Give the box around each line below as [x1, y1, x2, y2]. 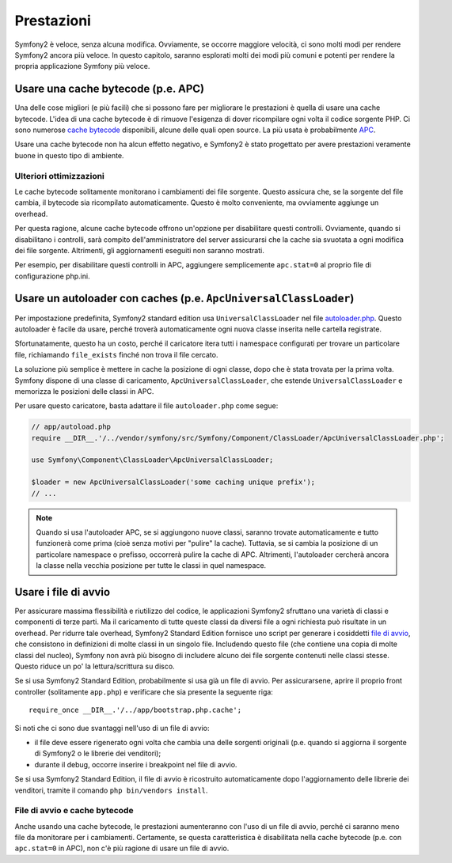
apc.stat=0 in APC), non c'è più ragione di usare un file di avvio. [14, 843, 230, 854]
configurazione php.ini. [14, 271, 90, 281]
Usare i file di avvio [14, 585, 111, 599]
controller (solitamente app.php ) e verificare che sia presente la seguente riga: [14, 687, 273, 696]
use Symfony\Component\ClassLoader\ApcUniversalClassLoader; [31, 456, 274, 464]
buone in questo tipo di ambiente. [14, 150, 124, 160]
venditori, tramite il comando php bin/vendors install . [14, 785, 208, 795]
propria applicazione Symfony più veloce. [14, 62, 150, 71]
